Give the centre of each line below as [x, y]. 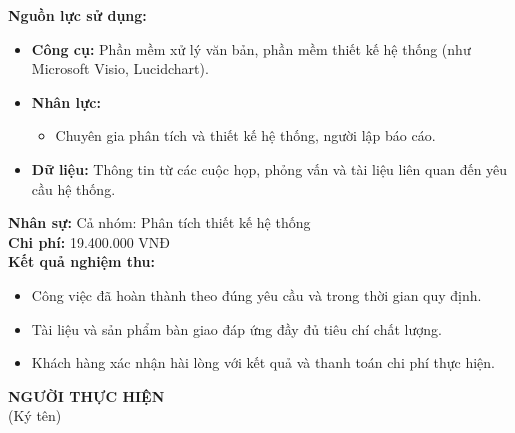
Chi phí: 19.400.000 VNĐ [89, 241]
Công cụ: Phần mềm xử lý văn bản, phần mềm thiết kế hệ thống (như [251, 48]
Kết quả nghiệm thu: [81, 261]
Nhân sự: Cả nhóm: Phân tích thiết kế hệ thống [159, 222]
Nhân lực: [66, 101]
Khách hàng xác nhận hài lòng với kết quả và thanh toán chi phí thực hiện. [263, 362]
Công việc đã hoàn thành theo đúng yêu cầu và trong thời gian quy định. [256, 294]
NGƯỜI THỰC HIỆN [86, 395]
